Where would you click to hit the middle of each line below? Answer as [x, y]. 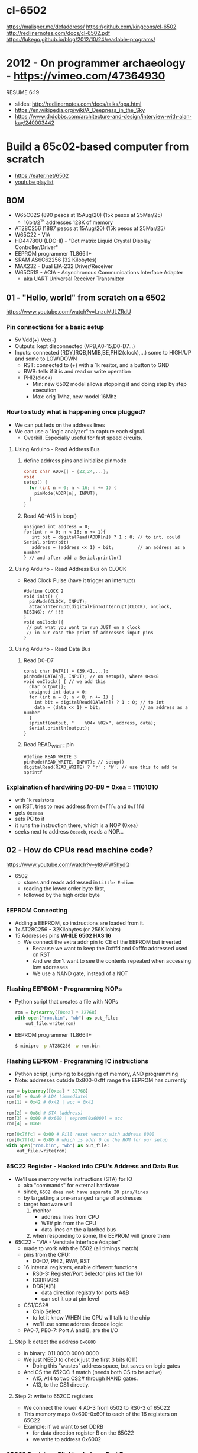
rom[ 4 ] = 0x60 [24, 1124]
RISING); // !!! [43, 612]
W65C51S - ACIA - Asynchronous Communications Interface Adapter [99, 273]
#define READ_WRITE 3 [50, 756]
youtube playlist [34, 182]
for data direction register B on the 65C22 [83, 1433]
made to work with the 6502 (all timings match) [81, 1248]
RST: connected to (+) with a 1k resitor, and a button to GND [96, 365]
